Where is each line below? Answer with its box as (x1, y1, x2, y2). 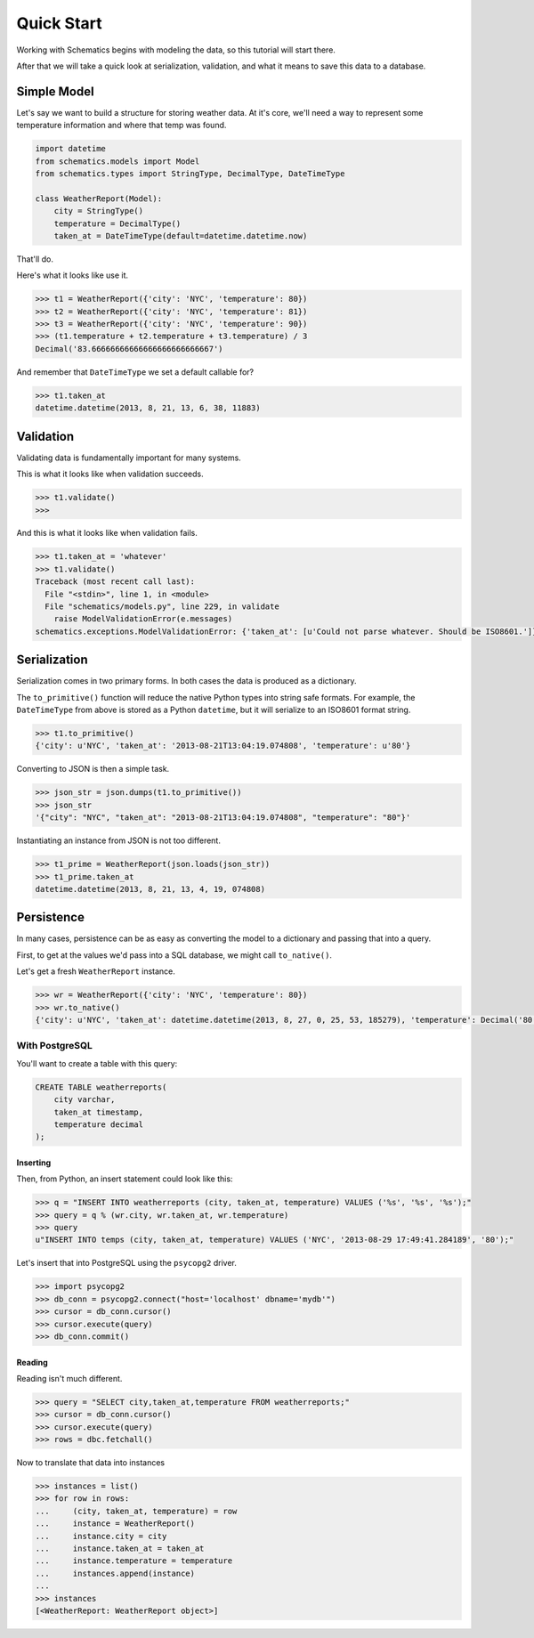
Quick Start (16, 13, 102, 33)
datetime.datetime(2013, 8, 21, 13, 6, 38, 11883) (35, 403, 262, 413)
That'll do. (16, 254, 53, 264)
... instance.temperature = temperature (35, 1556, 233, 1566)
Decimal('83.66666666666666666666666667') (35, 344, 223, 353)
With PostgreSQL (16, 1040, 93, 1052)
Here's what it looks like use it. (16, 270, 129, 280)
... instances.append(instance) (35, 1568, 196, 1578)
